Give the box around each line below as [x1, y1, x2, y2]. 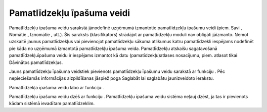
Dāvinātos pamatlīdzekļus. [9, 59, 63, 65]
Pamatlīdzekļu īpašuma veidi [9, 7, 131, 18]
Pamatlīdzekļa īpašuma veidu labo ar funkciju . [9, 84, 104, 90]
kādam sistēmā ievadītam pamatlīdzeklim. [9, 101, 95, 107]
